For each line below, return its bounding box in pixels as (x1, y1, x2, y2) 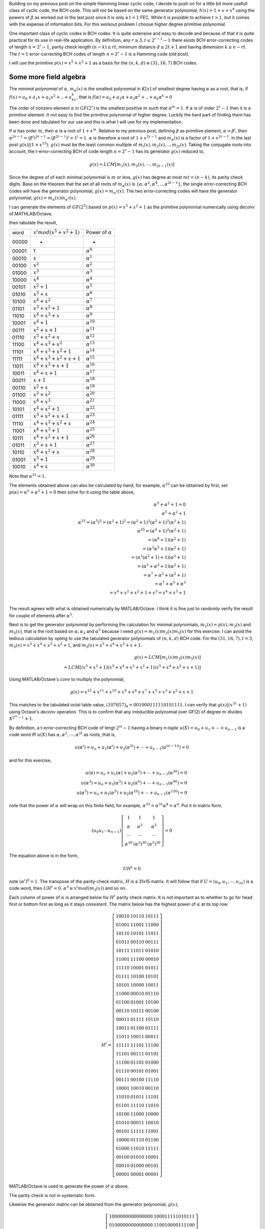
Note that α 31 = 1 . (9, 472, 46, 479)
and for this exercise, (9, 757, 52, 763)
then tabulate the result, (9, 220, 57, 226)
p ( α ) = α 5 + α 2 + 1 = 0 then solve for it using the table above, (9, 489, 135, 495)
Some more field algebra (9, 73, 86, 81)
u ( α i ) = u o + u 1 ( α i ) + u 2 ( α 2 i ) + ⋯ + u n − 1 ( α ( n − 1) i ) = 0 (75, 744, 189, 752)
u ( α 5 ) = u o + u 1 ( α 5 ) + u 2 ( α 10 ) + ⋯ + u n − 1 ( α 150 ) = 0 (77, 789, 187, 796)
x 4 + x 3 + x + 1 (33, 362, 69, 369)
